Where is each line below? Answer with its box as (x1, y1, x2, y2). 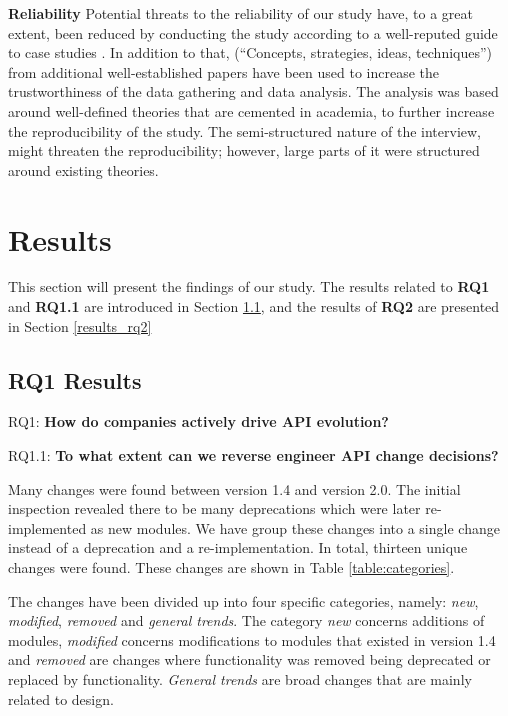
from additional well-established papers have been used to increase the (8, 61, 440, 82)
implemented (8, 517, 87, 538)
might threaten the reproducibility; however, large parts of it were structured (8, 140, 480, 161)
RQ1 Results (8, 364, 142, 395)
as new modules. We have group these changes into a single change (90, 517, 500, 538)
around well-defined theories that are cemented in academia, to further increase (8, 100, 495, 121)
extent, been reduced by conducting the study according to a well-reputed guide (8, 22, 498, 43)
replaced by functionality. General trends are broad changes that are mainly (8, 668, 472, 689)
